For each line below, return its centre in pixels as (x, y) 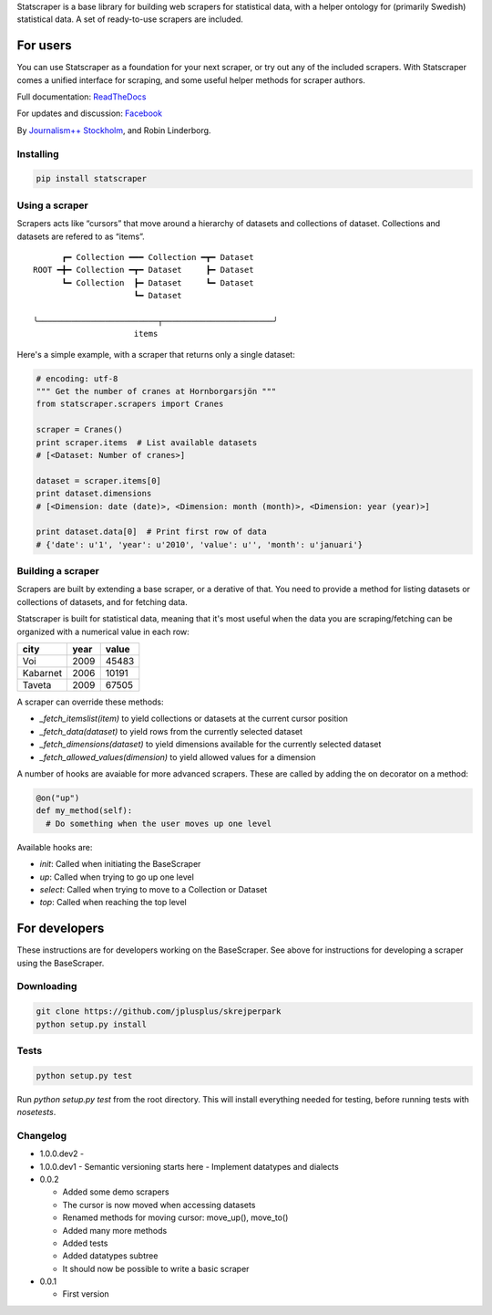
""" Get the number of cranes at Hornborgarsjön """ (156, 391)
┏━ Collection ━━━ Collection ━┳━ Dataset (158, 257)
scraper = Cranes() (79, 430)
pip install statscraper (92, 179)
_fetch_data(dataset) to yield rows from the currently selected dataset (171, 731)
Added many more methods (115, 1230)
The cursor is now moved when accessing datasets (159, 1205)
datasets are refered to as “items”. (81, 236)
